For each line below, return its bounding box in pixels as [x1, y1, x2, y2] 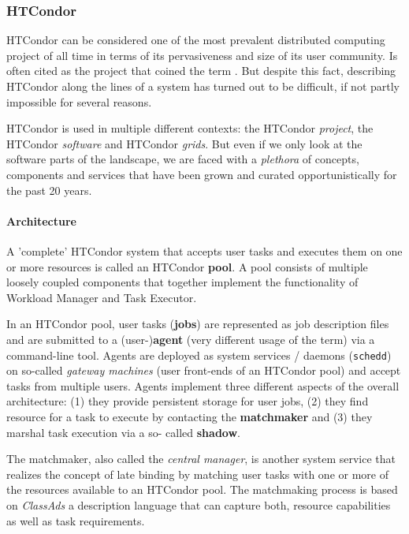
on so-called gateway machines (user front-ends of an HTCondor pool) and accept [6, 362, 401, 379]
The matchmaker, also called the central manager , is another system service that [6, 450, 396, 467]
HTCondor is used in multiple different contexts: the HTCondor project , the [6, 120, 374, 136]
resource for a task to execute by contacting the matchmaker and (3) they [6, 408, 373, 424]
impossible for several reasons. [6, 93, 152, 110]
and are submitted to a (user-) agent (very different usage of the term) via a [6, 330, 375, 347]
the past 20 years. [6, 181, 92, 198]
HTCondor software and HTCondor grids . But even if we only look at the [6, 135, 363, 151]
